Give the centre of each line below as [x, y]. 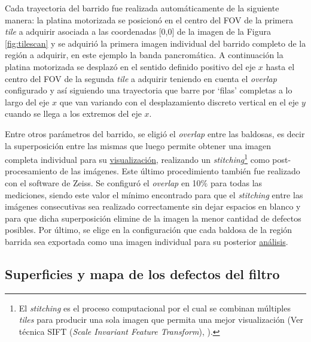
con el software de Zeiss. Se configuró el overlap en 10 [103, 182]
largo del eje [27, 102]
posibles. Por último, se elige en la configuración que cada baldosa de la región [149, 230]
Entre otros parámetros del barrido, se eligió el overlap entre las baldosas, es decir [155, 133]
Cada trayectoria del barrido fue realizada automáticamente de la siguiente [142, 8]
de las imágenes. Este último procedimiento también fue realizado [180, 171]
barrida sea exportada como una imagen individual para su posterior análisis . [147, 241]
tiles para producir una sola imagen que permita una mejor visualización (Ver [161, 320]
